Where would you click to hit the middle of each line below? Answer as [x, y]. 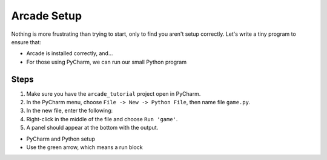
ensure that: [26, 42]
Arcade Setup [46, 16]
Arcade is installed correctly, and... [70, 53]
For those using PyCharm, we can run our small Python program [107, 62]
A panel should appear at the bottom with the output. [92, 128]
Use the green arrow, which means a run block [84, 147]
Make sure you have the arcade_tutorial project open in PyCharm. [114, 93]
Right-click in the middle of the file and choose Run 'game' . [102, 119]
